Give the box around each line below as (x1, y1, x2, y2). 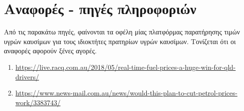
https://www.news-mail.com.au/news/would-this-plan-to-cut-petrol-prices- (15, 88, 238, 98)
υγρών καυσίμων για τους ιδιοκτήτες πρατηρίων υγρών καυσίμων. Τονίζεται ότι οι (4, 36, 236, 46)
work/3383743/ (15, 97, 61, 107)
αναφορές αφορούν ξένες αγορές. (4, 46, 97, 56)
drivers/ (15, 71, 39, 81)
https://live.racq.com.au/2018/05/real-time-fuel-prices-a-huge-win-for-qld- (15, 62, 236, 72)
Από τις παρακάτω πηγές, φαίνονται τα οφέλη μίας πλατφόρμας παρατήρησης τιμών (4, 27, 240, 37)
